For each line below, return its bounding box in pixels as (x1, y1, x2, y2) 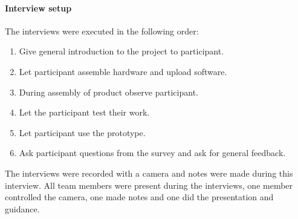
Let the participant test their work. (19, 106, 150, 119)
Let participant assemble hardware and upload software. (19, 65, 227, 77)
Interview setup (5, 1, 72, 14)
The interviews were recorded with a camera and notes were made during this (5, 166, 293, 179)
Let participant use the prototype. (19, 126, 146, 139)
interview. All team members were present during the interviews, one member (5, 178, 293, 191)
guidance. (5, 202, 40, 215)
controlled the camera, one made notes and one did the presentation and (5, 191, 274, 203)
